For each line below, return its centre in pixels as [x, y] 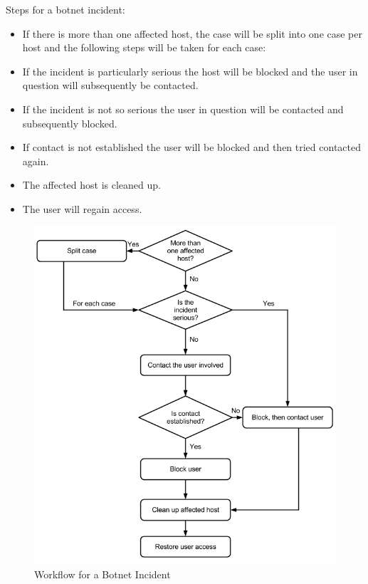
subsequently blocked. [70, 123]
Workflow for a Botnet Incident [102, 574]
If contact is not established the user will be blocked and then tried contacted [191, 147]
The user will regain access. [82, 208]
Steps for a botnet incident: [65, 9]
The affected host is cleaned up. [91, 185]
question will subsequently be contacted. [110, 85]
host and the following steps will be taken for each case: [144, 47]
